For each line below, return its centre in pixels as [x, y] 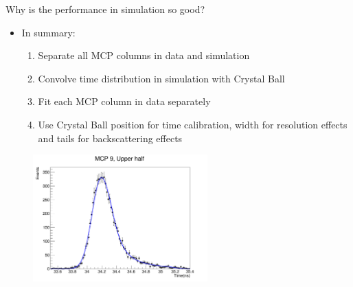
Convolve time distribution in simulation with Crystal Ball [161, 78]
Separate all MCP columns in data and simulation [144, 55]
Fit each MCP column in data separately [124, 101]
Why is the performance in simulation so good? [105, 9]
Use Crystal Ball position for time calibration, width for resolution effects [193, 124]
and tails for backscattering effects [110, 138]
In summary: [48, 32]
